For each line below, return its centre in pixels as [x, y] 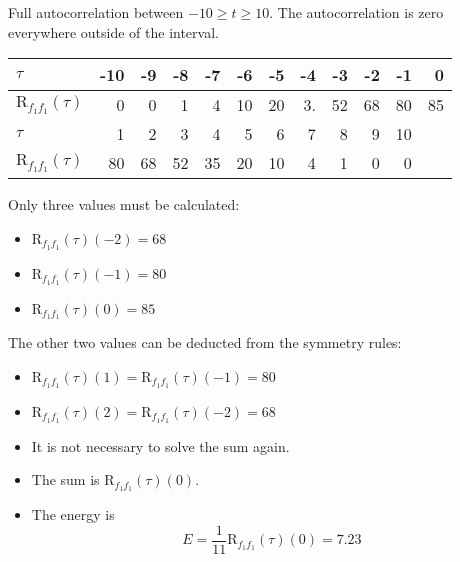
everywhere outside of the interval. [113, 31]
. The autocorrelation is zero [356, 12]
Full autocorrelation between [96, 12]
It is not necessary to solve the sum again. [160, 445]
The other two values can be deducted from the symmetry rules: [205, 342]
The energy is [73, 514]
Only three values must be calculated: [124, 204]
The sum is [65, 479]
